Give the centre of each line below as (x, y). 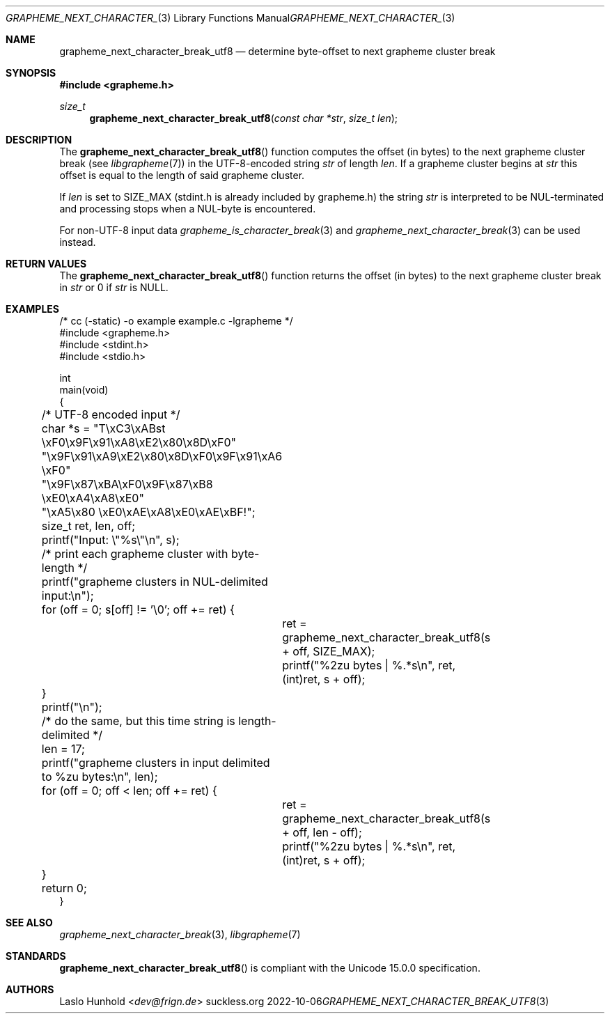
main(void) (84, 390)
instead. (78, 242)
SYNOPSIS (31, 73)
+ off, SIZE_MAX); (329, 651)
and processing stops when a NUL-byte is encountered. (188, 209)
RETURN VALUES (46, 264)
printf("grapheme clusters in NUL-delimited (155, 582)
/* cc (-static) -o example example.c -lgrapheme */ (176, 321)
